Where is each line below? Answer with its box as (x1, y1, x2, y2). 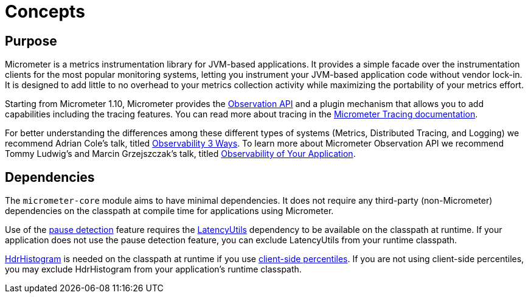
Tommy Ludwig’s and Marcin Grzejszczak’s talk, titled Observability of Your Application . (5, 148, 356, 159)
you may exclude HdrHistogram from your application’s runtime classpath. (5, 264, 302, 275)
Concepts (5, 1, 85, 22)
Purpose (5, 33, 57, 49)
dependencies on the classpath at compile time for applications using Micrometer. (5, 206, 334, 217)
